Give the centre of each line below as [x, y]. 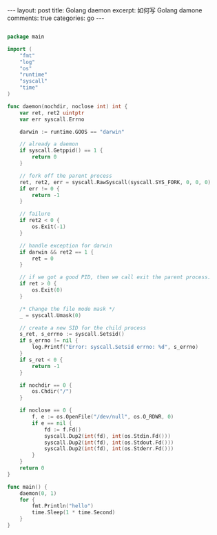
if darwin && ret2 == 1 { [57, 252]
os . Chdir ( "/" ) [52, 392]
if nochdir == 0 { [46, 385]
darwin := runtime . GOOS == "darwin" [72, 132]
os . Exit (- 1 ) [49, 227]
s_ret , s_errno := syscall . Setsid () [72, 334]
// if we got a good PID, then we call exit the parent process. [115, 277]
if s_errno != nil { [49, 341]
